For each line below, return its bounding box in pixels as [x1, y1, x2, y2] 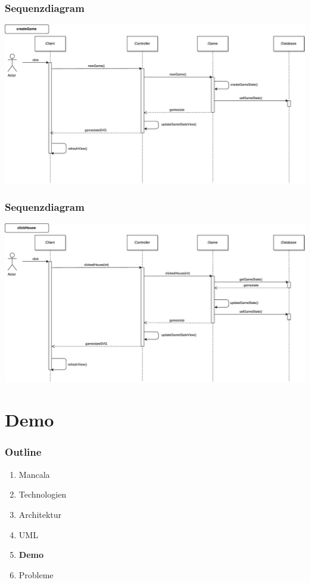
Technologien [18, 488, 67, 501]
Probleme [18, 568, 54, 581]
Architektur [18, 508, 62, 520]
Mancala [18, 468, 50, 480]
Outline [5, 444, 42, 459]
